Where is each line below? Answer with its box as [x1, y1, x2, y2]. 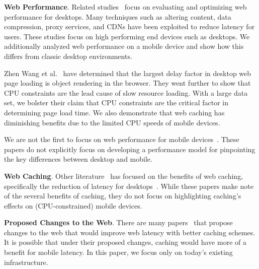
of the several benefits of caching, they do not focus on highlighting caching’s [4, 190, 241, 201]
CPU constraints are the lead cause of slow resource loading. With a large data [4, 87, 248, 98]
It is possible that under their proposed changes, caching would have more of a [4, 237, 246, 247]
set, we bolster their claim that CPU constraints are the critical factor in [4, 97, 228, 108]
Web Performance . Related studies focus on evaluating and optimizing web [4, 2, 247, 12]
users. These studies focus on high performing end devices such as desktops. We [4, 31, 250, 41]
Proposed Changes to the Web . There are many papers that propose [4, 217, 233, 228]
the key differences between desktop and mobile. [4, 154, 152, 164]
